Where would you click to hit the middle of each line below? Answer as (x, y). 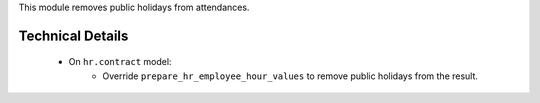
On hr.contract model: (120, 62)
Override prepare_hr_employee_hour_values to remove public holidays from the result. (290, 76)
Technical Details (73, 35)
